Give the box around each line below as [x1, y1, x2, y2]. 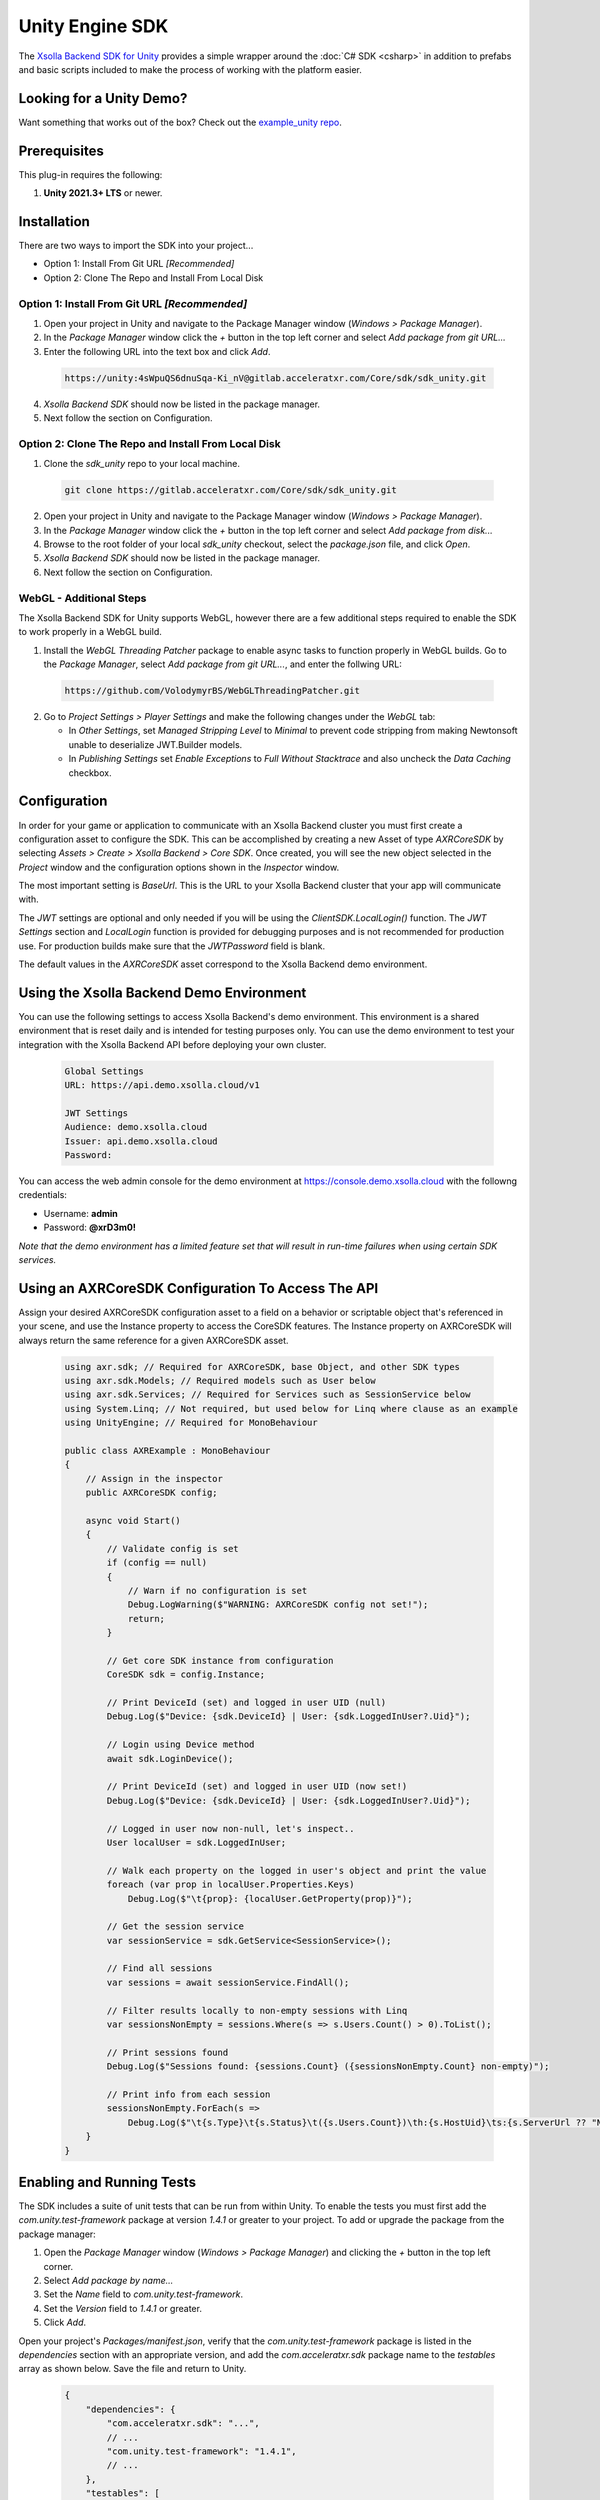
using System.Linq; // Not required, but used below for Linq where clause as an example [64, 1403, 519, 1414]
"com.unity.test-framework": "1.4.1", [106, 2445, 297, 2457]
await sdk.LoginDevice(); [106, 1753, 234, 1764]
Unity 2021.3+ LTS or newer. [43, 187, 163, 199]
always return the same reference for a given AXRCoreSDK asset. [18, 1334, 289, 1346]
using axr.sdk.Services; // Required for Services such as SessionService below [64, 1389, 471, 1400]
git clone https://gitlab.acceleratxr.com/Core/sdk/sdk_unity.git [64, 485, 397, 496]
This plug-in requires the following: [18, 168, 163, 180]
